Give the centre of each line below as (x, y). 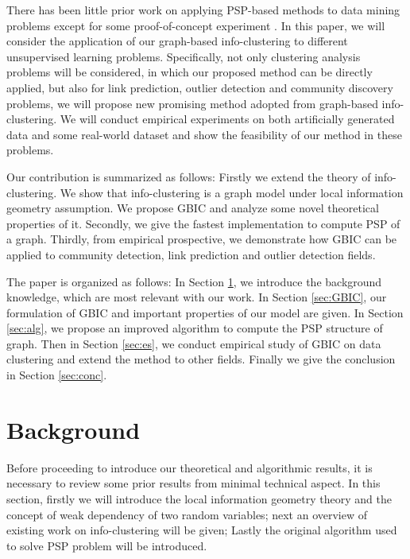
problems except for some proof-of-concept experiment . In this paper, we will (196, 25)
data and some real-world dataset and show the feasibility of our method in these (204, 134)
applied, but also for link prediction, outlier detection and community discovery (200, 87)
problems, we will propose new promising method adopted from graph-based (192, 103)
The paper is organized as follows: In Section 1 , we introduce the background (194, 281)
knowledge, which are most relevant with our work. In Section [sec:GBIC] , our (197, 297)
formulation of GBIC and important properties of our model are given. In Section (205, 312)
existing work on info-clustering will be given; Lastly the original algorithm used (202, 530)
